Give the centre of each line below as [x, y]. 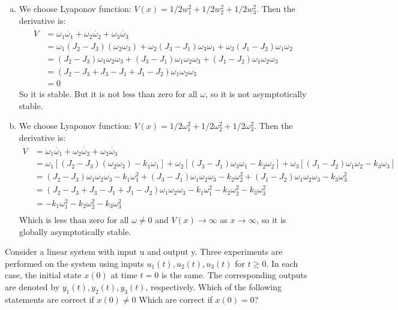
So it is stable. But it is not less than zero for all [108, 94]
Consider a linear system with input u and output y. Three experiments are [144, 252]
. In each [282, 263]
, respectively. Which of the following [213, 286]
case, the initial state [43, 275]
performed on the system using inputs [74, 263]
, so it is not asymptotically [256, 94]
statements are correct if [50, 299]
